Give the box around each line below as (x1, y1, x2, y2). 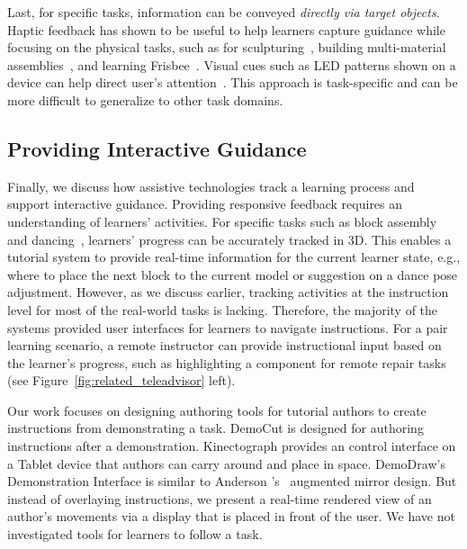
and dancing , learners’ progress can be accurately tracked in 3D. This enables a (7, 229, 452, 248)
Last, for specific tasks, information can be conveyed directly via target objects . (7, 3, 440, 21)
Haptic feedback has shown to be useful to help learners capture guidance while (7, 20, 445, 39)
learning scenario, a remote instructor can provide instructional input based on (7, 336, 442, 355)
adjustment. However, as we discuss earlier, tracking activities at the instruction (7, 283, 449, 301)
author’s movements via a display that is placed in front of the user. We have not (7, 507, 455, 526)
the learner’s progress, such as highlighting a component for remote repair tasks (7, 353, 446, 372)
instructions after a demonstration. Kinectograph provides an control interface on (7, 436, 456, 455)
